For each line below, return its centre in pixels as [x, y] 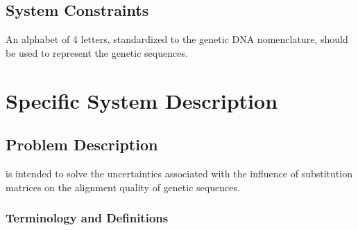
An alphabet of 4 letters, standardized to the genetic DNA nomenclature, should [177, 39]
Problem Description [82, 144]
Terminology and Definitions [87, 218]
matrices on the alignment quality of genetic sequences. [123, 187]
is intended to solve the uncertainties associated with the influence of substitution [179, 173]
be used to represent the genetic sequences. [97, 52]
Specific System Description [142, 100]
